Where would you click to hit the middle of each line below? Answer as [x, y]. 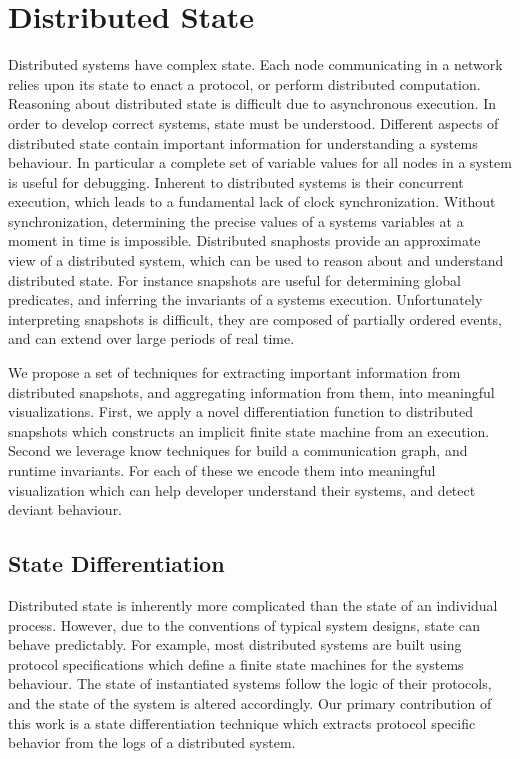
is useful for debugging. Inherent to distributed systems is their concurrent [236, 181]
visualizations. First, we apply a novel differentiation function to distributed [241, 411]
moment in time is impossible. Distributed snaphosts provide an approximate [244, 240]
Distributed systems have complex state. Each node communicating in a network [255, 64]
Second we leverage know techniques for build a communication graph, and [238, 450]
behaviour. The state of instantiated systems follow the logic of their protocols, [250, 683]
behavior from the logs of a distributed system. [152, 742]
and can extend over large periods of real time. [151, 338]
